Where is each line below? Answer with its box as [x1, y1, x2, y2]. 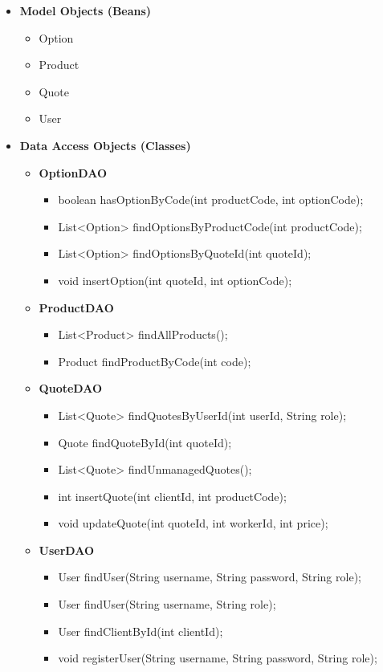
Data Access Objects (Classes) [19, 136, 191, 153]
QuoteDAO [39, 380, 103, 397]
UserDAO [39, 541, 95, 558]
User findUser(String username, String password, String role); [58, 568, 361, 585]
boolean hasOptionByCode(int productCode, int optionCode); [58, 191, 364, 208]
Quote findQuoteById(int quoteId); [58, 434, 232, 450]
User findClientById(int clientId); [58, 622, 223, 639]
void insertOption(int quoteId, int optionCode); [58, 271, 292, 288]
